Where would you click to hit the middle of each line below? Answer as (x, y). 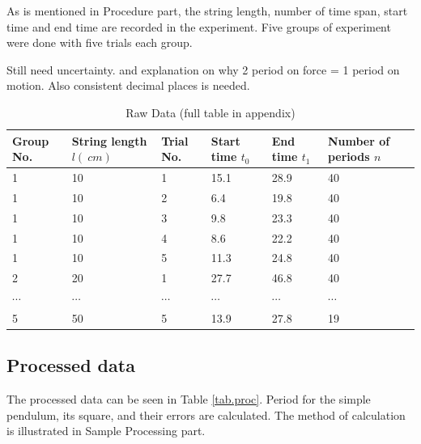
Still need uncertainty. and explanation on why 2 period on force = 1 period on (203, 69)
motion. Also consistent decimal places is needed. (128, 85)
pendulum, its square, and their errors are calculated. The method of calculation (206, 414)
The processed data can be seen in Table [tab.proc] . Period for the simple (189, 399)
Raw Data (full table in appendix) (210, 112)
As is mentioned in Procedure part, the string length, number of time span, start (207, 11)
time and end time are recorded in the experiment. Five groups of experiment (199, 26)
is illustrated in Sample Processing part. (106, 431)
